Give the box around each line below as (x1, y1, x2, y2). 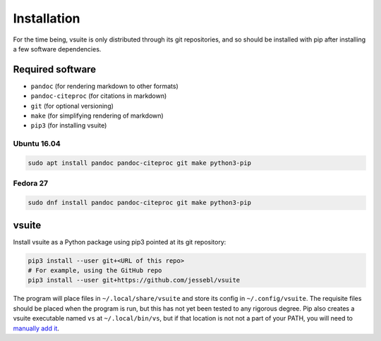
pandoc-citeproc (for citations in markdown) (30, 92, 167, 100)
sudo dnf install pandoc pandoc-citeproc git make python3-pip (28, 199, 252, 207)
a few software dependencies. (13, 44, 102, 53)
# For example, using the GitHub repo (28, 266, 162, 274)
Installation (13, 11, 80, 26)
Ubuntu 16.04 (13, 139, 61, 149)
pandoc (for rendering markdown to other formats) (30, 82, 179, 90)
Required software (13, 63, 97, 75)
